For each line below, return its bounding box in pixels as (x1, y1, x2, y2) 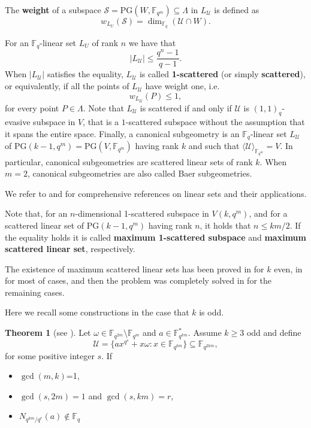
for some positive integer (5, 349, 95, 362)
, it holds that (200, 218, 251, 231)
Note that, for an (5, 207, 68, 220)
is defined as (214, 4, 259, 16)
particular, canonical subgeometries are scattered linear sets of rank (5, 155, 253, 168)
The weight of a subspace (5, 4, 101, 16)
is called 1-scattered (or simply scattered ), (139, 68, 306, 80)
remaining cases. (5, 286, 65, 298)
